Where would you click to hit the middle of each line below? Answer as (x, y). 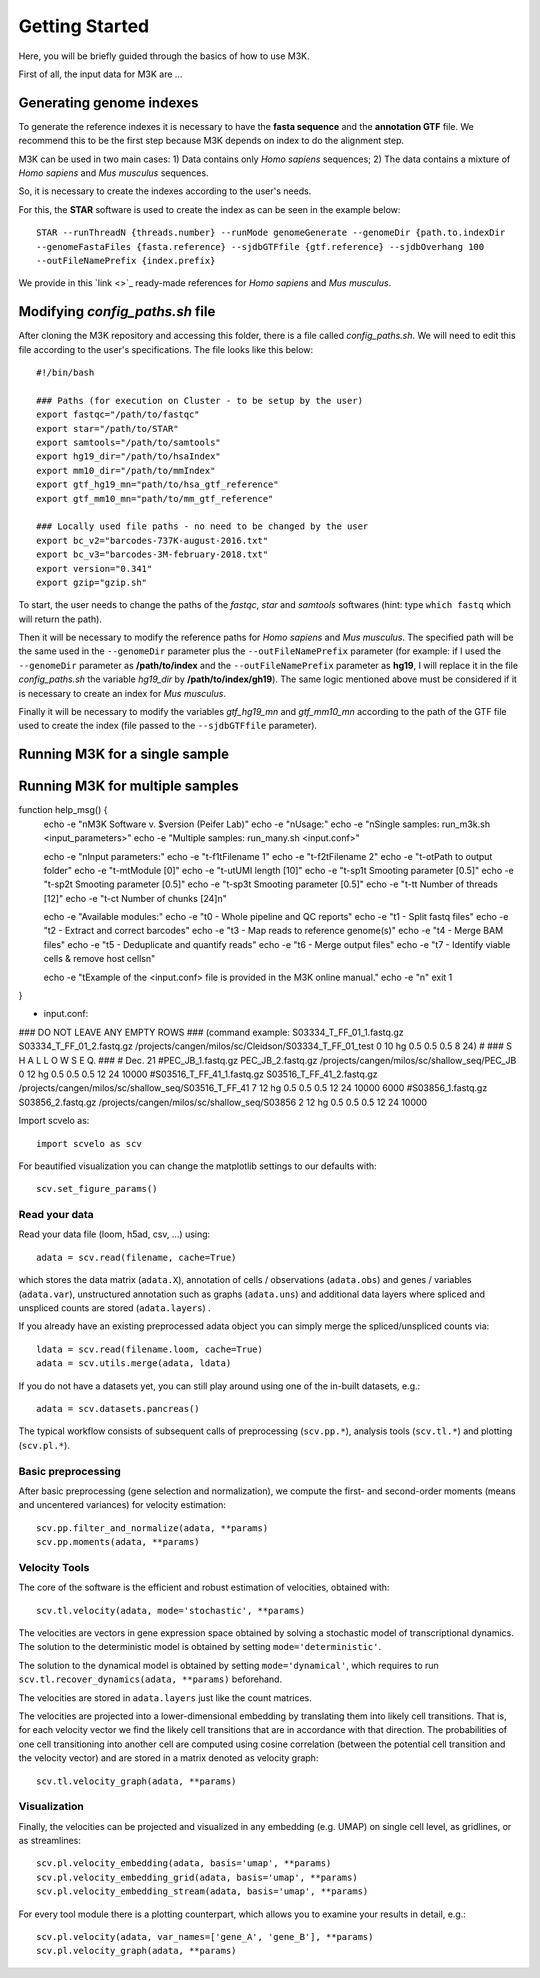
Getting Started (84, 26)
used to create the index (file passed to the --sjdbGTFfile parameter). (168, 726)
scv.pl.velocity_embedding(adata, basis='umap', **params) (184, 1863)
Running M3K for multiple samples (128, 786)
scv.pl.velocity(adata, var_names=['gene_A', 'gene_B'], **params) (205, 1936)
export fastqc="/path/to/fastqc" (118, 414)
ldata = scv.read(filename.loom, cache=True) (150, 1349)
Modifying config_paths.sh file (117, 311)
